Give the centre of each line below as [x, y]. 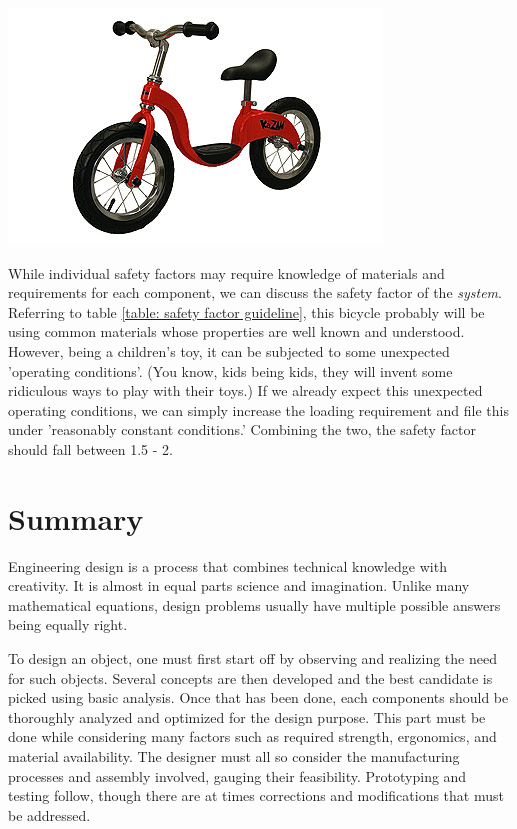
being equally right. [68, 624]
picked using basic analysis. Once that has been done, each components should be [258, 697]
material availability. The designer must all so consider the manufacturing [234, 756]
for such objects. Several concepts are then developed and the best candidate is [250, 677]
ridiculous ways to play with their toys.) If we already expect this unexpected [245, 390]
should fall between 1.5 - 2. [90, 448]
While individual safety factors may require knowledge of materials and [226, 272]
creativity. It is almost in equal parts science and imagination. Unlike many [239, 585]
